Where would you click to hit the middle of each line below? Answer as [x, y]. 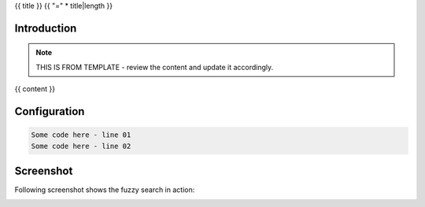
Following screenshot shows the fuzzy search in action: [105, 190]
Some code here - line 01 [81, 135]
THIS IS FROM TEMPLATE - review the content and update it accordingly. [155, 67]
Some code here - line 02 [81, 146]
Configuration [50, 111]
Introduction [46, 28]
